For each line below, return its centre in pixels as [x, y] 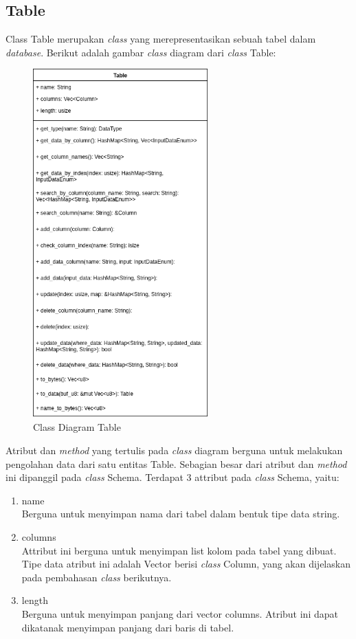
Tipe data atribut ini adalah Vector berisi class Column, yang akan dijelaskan [186, 564]
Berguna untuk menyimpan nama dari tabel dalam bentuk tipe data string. [181, 514]
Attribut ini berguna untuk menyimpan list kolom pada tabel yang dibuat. [179, 550]
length [35, 600]
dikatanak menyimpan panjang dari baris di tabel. [128, 627]
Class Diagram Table [77, 427]
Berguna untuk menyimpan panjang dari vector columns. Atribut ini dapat [180, 613]
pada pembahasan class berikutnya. [97, 577]
